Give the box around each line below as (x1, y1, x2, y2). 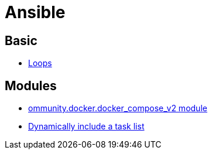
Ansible (5, 2, 66, 22)
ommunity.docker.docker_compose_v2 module (28, 103, 207, 114)
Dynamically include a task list (28, 121, 145, 132)
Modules (5, 78, 57, 93)
